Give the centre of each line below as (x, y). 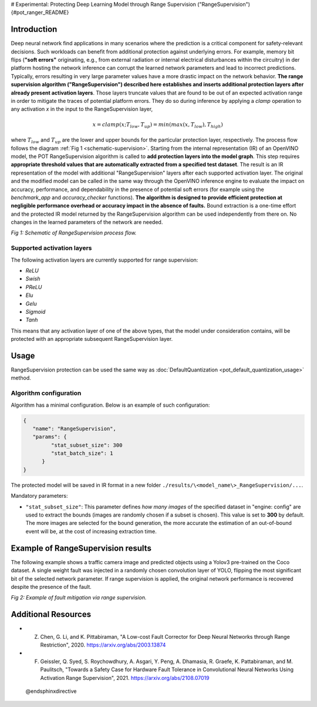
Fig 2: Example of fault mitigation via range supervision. (79, 598)
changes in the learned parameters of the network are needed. (87, 222)
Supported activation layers (51, 248)
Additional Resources (51, 614)
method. (21, 378)
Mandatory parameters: (39, 496)
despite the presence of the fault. (51, 587)
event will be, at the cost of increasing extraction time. (91, 531)
